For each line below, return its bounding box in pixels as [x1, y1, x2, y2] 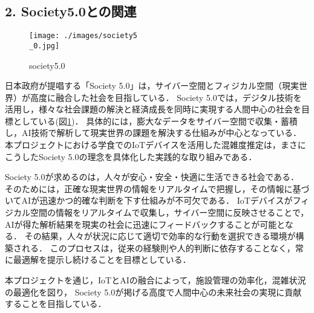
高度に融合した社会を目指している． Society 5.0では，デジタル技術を [30, 91, 302, 103]
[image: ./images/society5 [29, 31, 137, 40]
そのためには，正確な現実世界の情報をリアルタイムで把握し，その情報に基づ [5, 182, 310, 195]
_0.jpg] [29, 41, 60, 50]
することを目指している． [5, 297, 106, 310]
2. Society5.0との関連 [5, 2, 137, 21]
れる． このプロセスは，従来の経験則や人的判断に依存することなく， [21, 241, 295, 254]
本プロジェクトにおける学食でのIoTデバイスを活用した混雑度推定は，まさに [5, 138, 306, 151]
